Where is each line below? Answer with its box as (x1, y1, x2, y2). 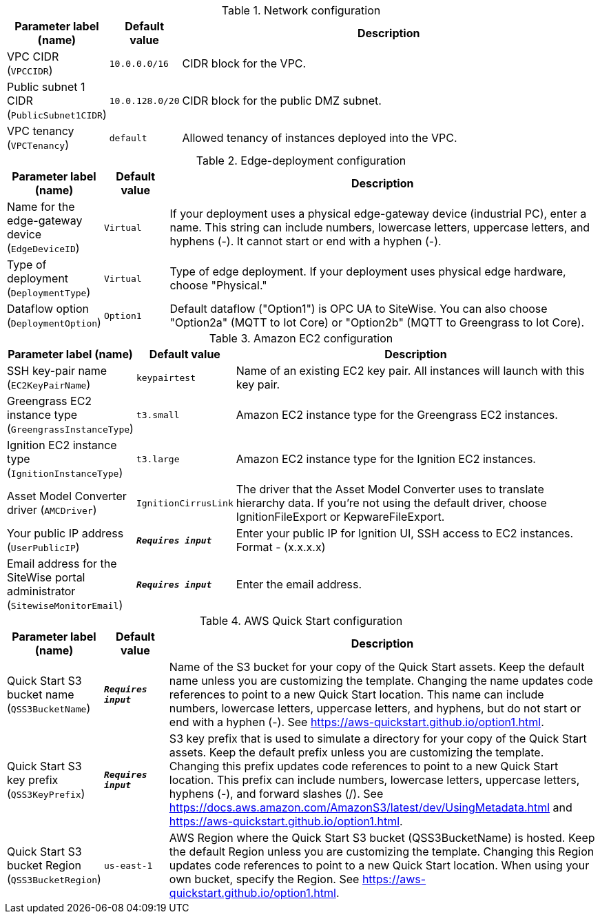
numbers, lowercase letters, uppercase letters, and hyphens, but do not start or (169, 701, 581, 715)
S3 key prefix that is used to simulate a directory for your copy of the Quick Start (169, 732, 587, 745)
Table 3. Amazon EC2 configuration (209, 331, 393, 345)
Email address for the (7, 557, 117, 570)
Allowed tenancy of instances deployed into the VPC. (182, 131, 457, 145)
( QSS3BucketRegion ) (7, 872, 101, 886)
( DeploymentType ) (7, 285, 91, 299)
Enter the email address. (236, 577, 362, 591)
